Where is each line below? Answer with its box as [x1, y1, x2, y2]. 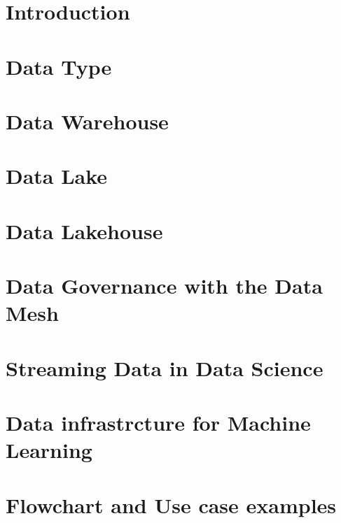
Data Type [6, 52, 112, 80]
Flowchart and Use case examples [6, 490, 337, 519]
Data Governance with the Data [6, 271, 323, 300]
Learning [6, 436, 92, 464]
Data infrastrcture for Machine [6, 408, 311, 436]
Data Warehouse [6, 106, 169, 135]
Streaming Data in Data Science [6, 353, 323, 382]
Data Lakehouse [6, 216, 163, 245]
